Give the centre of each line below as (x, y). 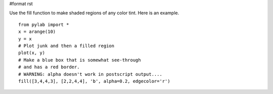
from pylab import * (44, 25)
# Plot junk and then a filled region (66, 46)
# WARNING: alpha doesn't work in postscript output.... (90, 74)
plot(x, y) (32, 53)
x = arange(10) (37, 32)
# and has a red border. (49, 67)
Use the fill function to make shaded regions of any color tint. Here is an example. (94, 13)
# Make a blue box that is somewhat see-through (80, 60)
